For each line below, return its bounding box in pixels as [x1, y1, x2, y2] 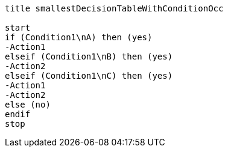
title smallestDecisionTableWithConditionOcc [5, 4, 224, 13]
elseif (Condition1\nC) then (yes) [5, 71, 173, 81]
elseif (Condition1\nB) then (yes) [5, 52, 173, 61]
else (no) [5, 100, 51, 109]
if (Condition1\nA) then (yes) [5, 32, 153, 42]
